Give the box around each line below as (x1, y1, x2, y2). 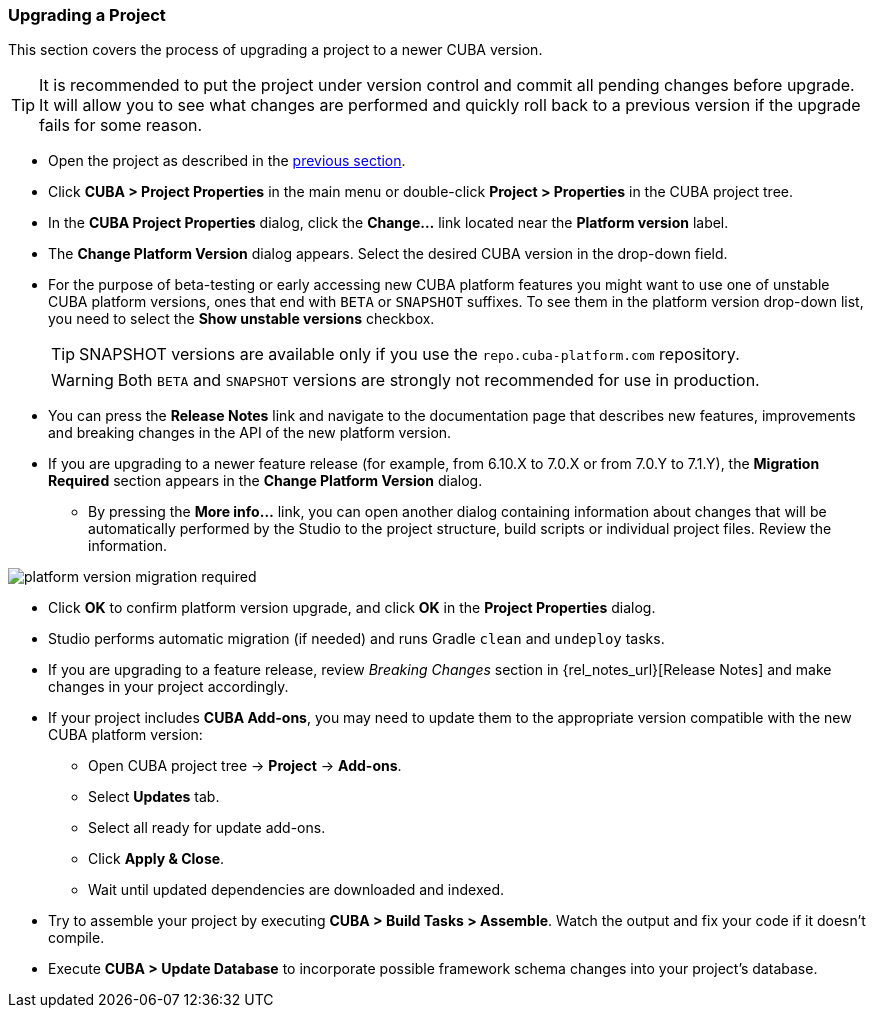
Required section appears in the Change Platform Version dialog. (48, 472, 483, 490)
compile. (48, 929, 105, 947)
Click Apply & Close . (88, 850, 225, 868)
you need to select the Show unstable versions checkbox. (48, 310, 435, 328)
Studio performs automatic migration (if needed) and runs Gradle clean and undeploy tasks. (48, 630, 665, 648)
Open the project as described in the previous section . (48, 152, 406, 170)
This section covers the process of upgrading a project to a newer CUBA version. (8, 41, 543, 59)
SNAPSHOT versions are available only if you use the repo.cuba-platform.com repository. (79, 344, 740, 365)
